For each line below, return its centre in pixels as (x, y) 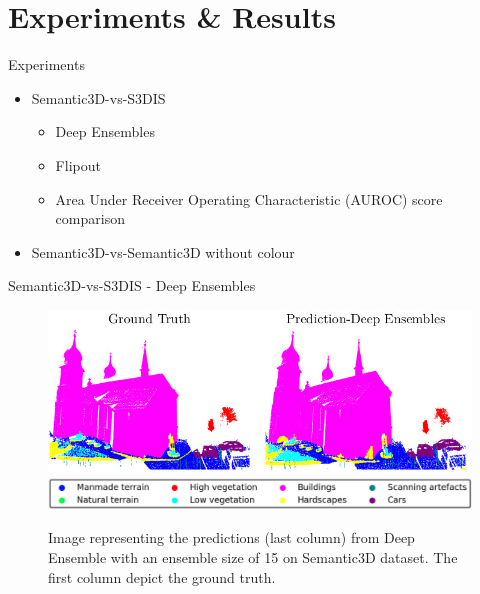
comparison (90, 218)
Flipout (78, 164)
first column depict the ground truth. (162, 576)
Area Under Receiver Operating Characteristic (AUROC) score (249, 198)
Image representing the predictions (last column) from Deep (231, 537)
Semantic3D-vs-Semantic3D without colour (163, 251)
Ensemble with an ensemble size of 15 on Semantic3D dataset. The (253, 556)
